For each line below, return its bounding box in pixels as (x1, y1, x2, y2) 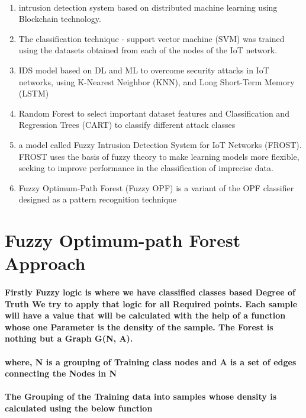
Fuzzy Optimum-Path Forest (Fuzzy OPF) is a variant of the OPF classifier (18, 181, 294, 194)
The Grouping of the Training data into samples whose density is (5, 390, 277, 403)
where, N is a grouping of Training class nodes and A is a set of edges (5, 355, 297, 368)
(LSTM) (18, 87, 49, 99)
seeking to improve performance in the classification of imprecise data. (18, 162, 273, 174)
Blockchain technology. (18, 12, 101, 25)
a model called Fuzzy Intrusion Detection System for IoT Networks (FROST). (18, 138, 302, 150)
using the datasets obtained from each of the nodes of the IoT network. (18, 44, 278, 56)
